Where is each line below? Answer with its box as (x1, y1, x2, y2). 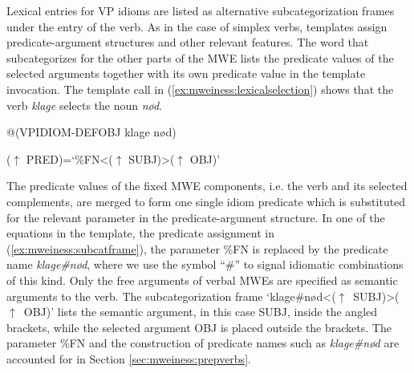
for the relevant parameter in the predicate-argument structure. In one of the (6, 209, 385, 225)
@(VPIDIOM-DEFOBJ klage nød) (6, 124, 177, 140)
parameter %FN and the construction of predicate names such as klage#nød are (6, 334, 400, 351)
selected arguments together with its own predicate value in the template (6, 65, 366, 82)
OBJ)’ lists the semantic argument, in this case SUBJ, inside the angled (23, 303, 378, 320)
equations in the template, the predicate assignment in (6, 225, 274, 241)
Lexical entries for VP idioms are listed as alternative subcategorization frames (6, 2, 395, 18)
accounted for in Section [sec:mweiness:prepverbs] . (6, 350, 251, 367)
